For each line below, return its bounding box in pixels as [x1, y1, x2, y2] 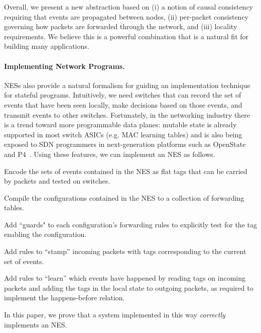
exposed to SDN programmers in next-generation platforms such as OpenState [4, 139, 246, 149]
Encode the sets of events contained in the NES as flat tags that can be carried [4, 165, 247, 176]
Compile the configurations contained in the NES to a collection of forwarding [4, 192, 244, 203]
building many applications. [4, 41, 89, 51]
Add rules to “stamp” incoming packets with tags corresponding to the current [4, 246, 246, 257]
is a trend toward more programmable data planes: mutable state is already [4, 119, 237, 130]
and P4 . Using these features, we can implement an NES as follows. [4, 148, 215, 159]
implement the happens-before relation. [4, 292, 125, 303]
